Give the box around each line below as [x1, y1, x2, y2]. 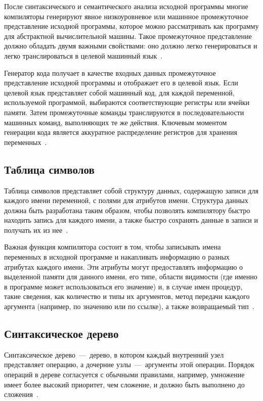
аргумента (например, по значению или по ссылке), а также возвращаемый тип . [4, 301, 254, 312]
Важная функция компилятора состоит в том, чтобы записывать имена [4, 241, 221, 252]
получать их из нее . [4, 224, 68, 235]
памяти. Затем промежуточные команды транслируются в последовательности [4, 107, 244, 117]
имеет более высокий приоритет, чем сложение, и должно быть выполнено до [4, 379, 245, 389]
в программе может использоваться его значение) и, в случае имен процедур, [4, 281, 243, 291]
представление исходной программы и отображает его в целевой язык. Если [4, 77, 238, 88]
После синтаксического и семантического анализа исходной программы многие [4, 1, 248, 11]
